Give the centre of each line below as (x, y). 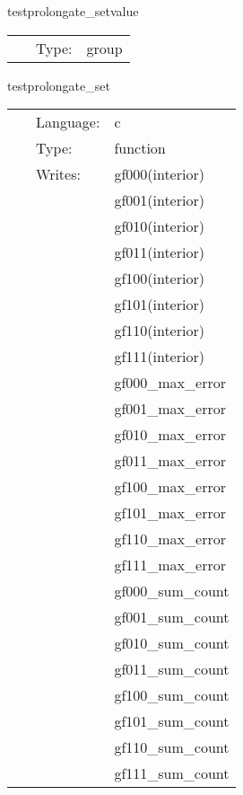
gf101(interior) (159, 305)
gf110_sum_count (172, 747)
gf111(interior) (159, 357)
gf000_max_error (170, 383)
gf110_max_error (170, 539)
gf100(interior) (159, 278)
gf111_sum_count (172, 773)
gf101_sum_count (172, 721)
